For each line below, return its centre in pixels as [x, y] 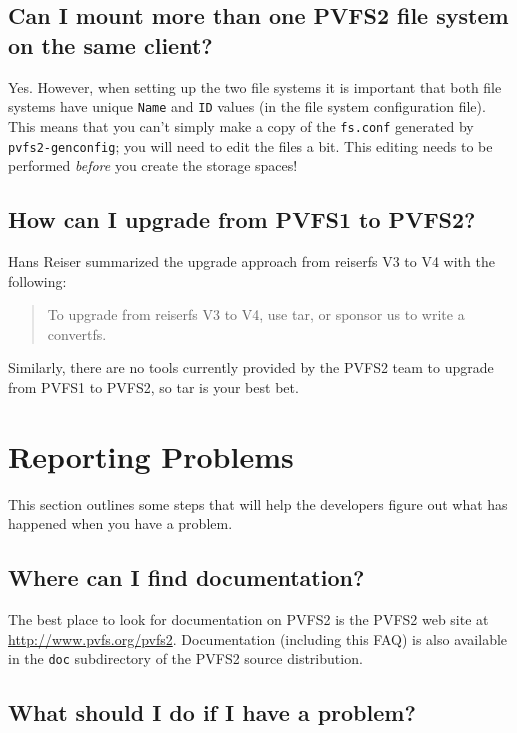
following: [37, 280]
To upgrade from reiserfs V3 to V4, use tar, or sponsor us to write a [256, 314]
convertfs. [77, 333]
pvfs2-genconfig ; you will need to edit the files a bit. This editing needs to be [250, 145]
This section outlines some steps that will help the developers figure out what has [258, 503]
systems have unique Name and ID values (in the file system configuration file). [247, 106]
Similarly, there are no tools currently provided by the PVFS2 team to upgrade [251, 367]
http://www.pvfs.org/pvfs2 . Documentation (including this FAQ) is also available [258, 638]
